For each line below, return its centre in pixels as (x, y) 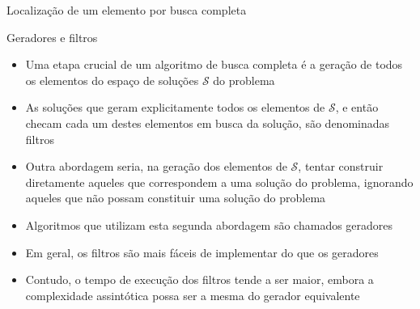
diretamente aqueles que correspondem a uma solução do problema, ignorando (219, 182)
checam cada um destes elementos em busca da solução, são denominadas (208, 123)
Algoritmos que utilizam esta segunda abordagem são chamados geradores (209, 224)
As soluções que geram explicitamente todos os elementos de (175, 107)
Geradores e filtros (52, 37)
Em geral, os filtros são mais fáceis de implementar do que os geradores (202, 252)
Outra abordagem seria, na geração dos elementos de (156, 166)
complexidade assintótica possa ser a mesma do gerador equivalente (193, 295)
